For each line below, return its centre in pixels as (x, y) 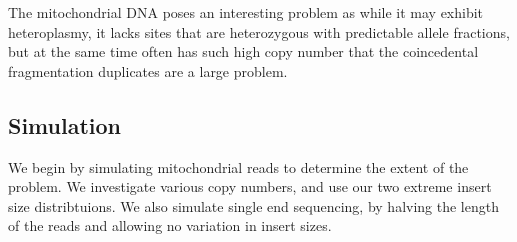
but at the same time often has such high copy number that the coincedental (243, 51)
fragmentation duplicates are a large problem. (148, 70)
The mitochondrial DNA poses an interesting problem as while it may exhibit (246, 12)
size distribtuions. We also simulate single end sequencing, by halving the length (253, 205)
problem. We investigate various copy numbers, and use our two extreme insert (250, 186)
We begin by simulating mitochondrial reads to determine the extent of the (238, 166)
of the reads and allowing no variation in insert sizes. (170, 225)
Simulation (65, 124)
